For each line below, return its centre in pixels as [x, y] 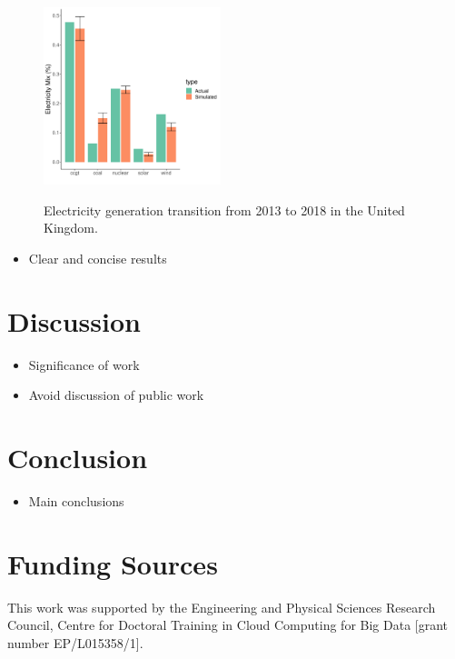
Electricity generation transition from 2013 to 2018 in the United [224, 210]
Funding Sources [113, 563]
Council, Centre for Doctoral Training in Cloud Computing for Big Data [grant [228, 625]
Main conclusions [76, 500]
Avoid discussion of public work [116, 395]
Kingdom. [71, 228]
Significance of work [84, 364]
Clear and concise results [98, 258]
